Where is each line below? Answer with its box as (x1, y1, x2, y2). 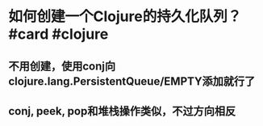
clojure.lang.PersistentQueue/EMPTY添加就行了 (8, 74, 256, 88)
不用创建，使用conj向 (8, 59, 115, 73)
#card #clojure (8, 25, 109, 44)
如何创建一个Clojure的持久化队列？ (8, 7, 242, 26)
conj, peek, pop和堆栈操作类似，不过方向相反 (8, 104, 236, 118)
